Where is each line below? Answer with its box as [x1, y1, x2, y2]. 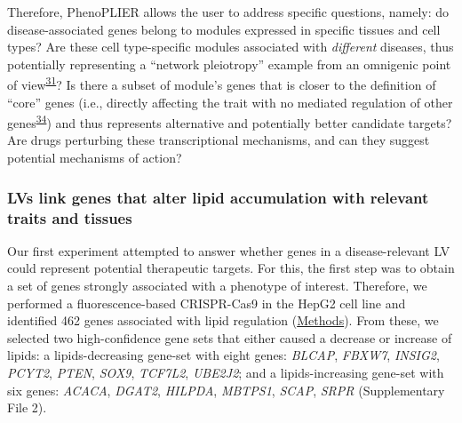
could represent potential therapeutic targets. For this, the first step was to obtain [7, 259, 455, 277]
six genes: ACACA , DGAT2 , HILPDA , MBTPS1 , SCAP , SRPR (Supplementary [7, 380, 445, 399]
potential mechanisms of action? [7, 148, 182, 167]
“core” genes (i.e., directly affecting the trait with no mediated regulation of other [7, 92, 453, 111]
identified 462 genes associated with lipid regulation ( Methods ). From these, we [7, 311, 439, 330]
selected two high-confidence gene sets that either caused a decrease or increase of [7, 328, 452, 347]
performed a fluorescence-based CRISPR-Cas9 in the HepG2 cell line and [7, 293, 406, 312]
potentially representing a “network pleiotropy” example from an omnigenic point [7, 54, 451, 73]
